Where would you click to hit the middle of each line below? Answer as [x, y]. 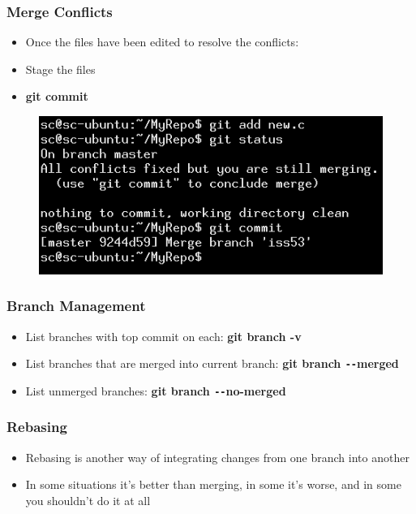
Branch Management [76, 306]
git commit [57, 96]
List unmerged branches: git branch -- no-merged [156, 390]
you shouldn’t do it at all [88, 500]
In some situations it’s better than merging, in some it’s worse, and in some [213, 484]
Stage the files [60, 69]
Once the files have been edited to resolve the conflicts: [162, 42]
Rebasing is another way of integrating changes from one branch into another [217, 457]
